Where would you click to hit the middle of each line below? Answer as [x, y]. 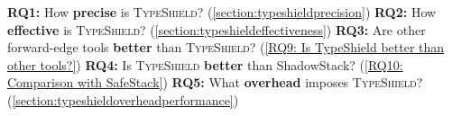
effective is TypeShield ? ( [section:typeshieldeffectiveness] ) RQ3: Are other [217, 29]
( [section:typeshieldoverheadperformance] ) [123, 99]
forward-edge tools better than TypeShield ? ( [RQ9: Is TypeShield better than [226, 47]
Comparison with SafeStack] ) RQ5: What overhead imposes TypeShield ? [215, 82]
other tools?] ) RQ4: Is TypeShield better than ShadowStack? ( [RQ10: [205, 64]
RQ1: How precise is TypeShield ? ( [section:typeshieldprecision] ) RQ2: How [222, 12]
